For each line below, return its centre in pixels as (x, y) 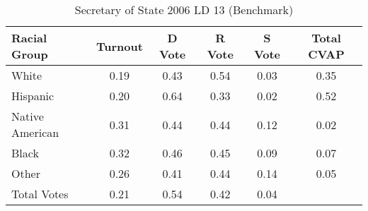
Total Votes (40, 194)
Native (28, 116)
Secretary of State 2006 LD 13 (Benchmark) (184, 10)
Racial (29, 38)
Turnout (119, 46)
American (35, 132)
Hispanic (33, 96)
